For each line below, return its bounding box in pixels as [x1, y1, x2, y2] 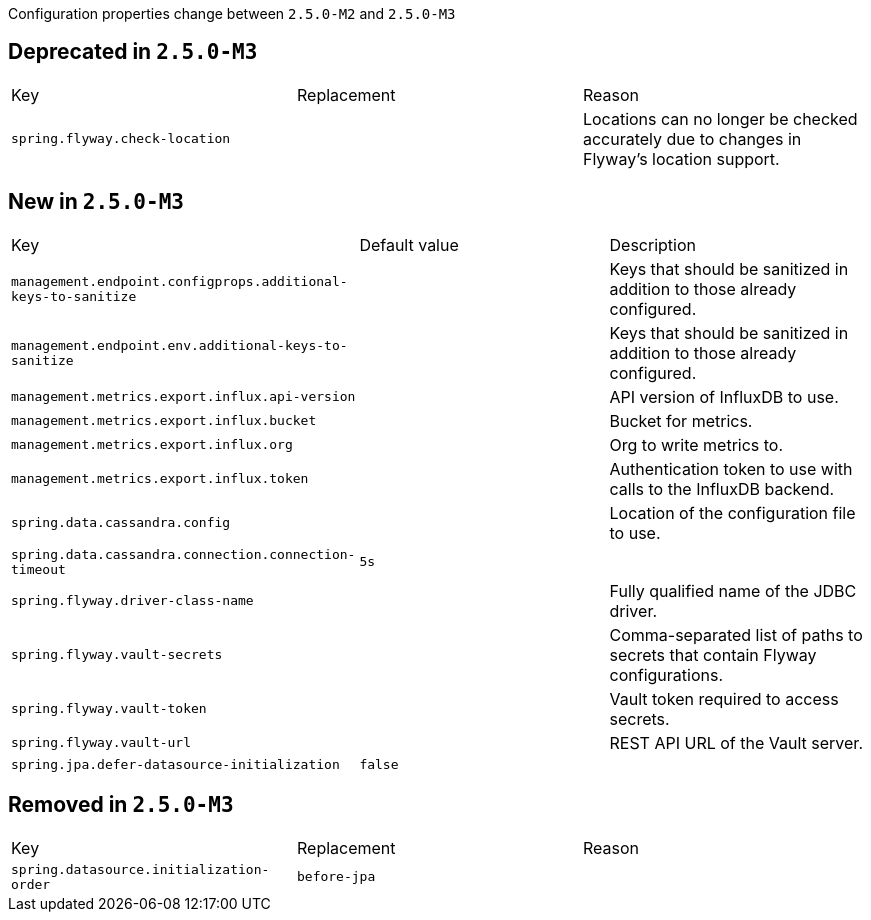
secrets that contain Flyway [609, 644, 817, 665]
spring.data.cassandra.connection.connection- [11, 546, 356, 562]
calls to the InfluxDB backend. [609, 478, 835, 499]
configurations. [609, 664, 723, 685]
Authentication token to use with [609, 458, 853, 479]
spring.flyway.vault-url [11, 735, 192, 751]
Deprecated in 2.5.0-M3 [8, 39, 258, 65]
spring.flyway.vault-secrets [11, 647, 223, 663]
